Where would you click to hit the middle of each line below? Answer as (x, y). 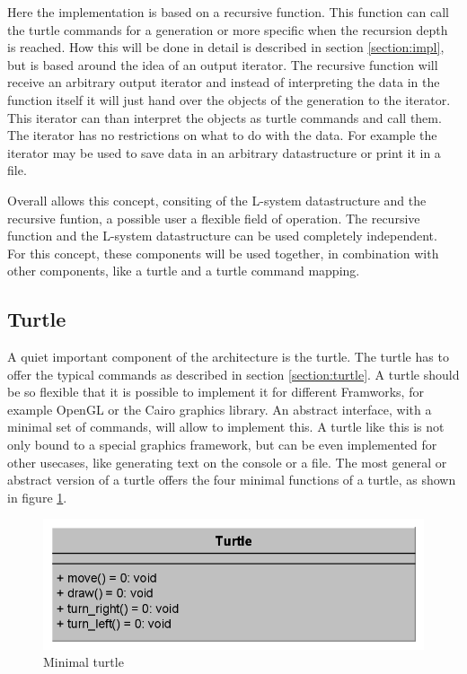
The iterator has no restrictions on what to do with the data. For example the (222, 135)
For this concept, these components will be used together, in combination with (223, 253)
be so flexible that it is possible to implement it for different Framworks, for (216, 392)
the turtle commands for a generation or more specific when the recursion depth (228, 29)
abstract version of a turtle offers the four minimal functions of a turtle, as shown (232, 480)
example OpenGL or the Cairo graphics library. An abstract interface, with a (220, 409)
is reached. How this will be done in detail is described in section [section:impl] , (226, 47)
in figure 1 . (37, 497)
